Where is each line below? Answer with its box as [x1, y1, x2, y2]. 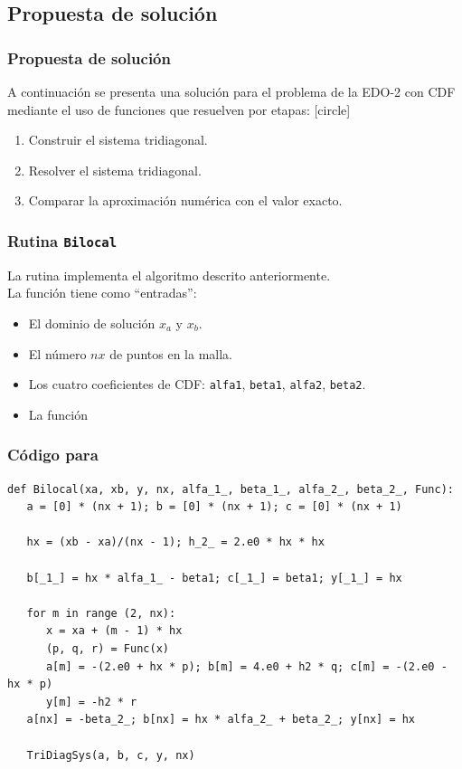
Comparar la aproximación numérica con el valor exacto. [28, 191, 343, 210]
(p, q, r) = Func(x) [45, 641, 169, 655]
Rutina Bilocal [7, 229, 118, 252]
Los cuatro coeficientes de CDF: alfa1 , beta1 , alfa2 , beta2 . [28, 375, 366, 394]
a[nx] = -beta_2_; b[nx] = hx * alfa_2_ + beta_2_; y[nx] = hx [26, 713, 416, 726]
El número [28, 344, 87, 363]
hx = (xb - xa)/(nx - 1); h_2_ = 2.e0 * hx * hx [26, 536, 325, 549]
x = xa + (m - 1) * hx [45, 624, 183, 638]
